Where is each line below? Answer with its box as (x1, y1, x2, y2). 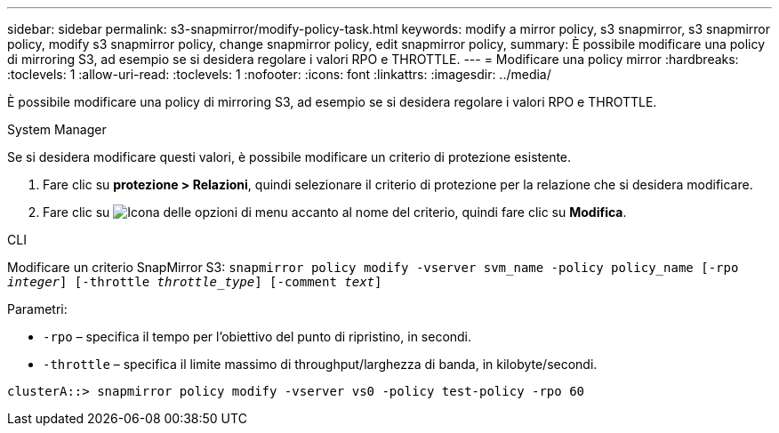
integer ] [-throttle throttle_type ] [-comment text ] (7, 275, 382, 289)
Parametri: (7, 301, 68, 317)
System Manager (7, 122, 107, 137)
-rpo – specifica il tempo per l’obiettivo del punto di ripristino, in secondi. (43, 329, 472, 344)
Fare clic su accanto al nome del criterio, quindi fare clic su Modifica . (43, 204, 627, 220)
